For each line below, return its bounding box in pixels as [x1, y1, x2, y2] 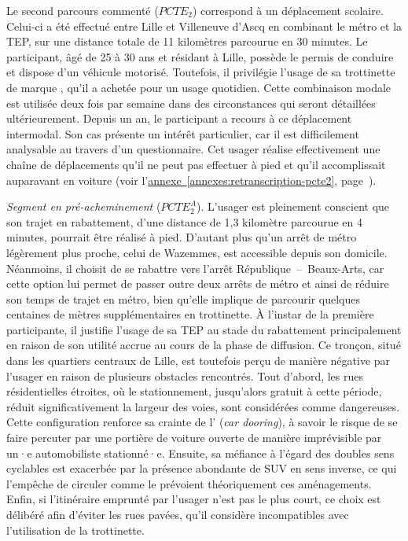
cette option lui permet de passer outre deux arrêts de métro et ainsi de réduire [6, 275, 389, 292]
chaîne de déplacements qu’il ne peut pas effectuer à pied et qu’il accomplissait [6, 156, 386, 172]
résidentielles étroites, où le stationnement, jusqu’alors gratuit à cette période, [6, 383, 382, 399]
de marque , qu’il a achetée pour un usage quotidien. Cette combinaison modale [6, 79, 391, 95]
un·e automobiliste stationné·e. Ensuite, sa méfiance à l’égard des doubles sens [6, 444, 395, 461]
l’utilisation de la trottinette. [6, 521, 145, 538]
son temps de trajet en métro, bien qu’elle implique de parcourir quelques [6, 290, 360, 307]
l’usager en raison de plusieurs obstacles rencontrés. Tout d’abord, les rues [6, 367, 364, 384]
